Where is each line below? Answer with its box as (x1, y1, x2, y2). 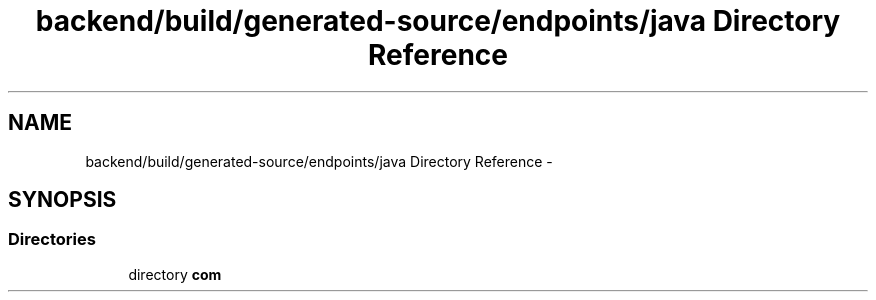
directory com (128, 265, 222, 283)
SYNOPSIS (8, 187, 117, 213)
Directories (8, 229, 96, 250)
